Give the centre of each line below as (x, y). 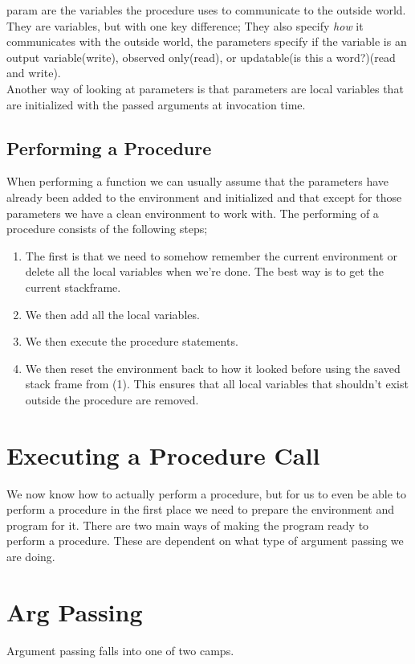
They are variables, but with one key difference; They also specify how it (185, 25)
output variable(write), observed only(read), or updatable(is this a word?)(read (201, 57)
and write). (34, 73)
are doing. (31, 556)
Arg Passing (75, 611)
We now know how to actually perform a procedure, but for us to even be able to (207, 493)
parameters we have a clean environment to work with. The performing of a (193, 213)
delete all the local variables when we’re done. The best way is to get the (205, 271)
